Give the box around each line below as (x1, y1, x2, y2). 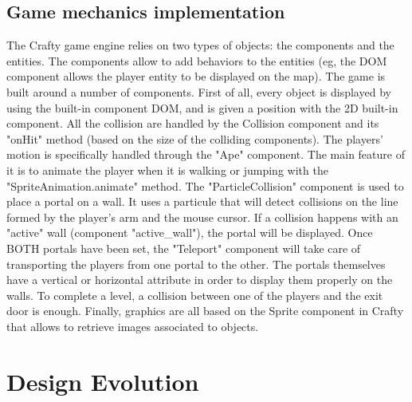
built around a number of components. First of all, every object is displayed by (6, 83, 391, 100)
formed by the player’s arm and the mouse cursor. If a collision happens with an (6, 208, 398, 225)
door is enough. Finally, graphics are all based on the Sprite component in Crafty (6, 302, 404, 319)
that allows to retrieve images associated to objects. (6, 317, 259, 334)
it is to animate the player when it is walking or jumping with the (6, 161, 328, 178)
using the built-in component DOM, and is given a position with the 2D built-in (6, 99, 398, 116)
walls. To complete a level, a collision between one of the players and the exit (6, 286, 383, 303)
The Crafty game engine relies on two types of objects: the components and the (6, 37, 394, 53)
